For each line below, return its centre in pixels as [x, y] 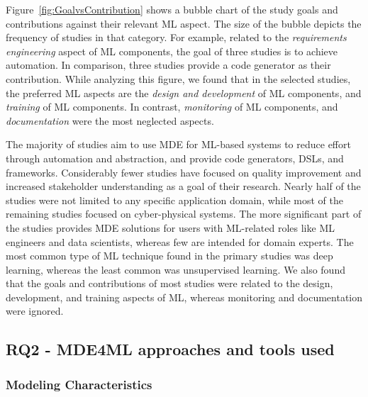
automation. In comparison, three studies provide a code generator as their [168, 65]
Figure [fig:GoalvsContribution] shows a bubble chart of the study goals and [172, 9]
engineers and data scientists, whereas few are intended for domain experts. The [180, 241]
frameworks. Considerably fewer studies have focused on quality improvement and [184, 172]
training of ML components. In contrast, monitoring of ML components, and [172, 107]
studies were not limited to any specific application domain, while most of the [174, 200]
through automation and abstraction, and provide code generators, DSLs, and [175, 158]
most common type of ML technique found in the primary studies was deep [169, 256]
